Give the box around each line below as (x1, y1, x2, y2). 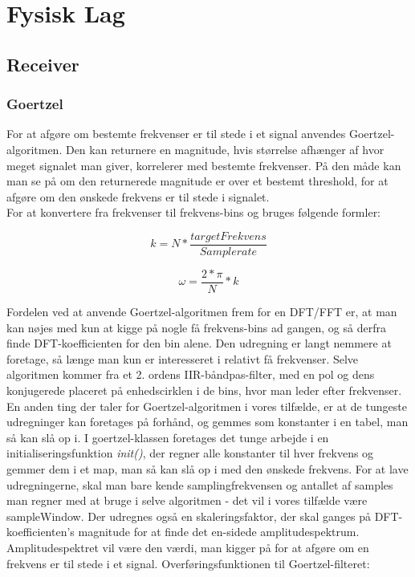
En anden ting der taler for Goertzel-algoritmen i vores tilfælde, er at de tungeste (6, 397, 407, 414)
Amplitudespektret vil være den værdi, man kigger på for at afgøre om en (6, 538, 369, 555)
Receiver (6, 51, 79, 76)
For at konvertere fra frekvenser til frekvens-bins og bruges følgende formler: (6, 204, 381, 221)
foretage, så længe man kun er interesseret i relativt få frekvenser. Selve (6, 350, 359, 367)
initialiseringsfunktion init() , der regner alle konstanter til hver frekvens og (6, 445, 374, 461)
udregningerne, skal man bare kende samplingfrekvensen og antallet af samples (6, 476, 393, 493)
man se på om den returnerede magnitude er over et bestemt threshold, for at (6, 173, 389, 189)
